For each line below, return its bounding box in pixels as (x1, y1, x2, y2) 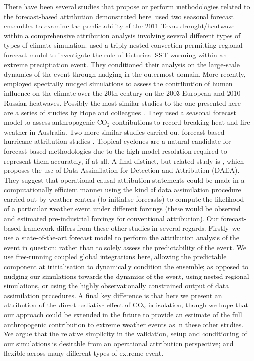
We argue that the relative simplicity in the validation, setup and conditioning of (4, 329, 247, 339)
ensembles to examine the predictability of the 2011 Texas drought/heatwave (4, 21, 235, 31)
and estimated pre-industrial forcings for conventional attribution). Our (4, 213, 219, 223)
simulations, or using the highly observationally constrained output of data (4, 280, 229, 291)
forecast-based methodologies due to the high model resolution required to (4, 145, 227, 156)
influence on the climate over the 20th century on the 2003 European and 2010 (4, 88, 241, 98)
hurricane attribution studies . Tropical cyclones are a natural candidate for (4, 136, 231, 146)
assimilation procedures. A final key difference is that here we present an (4, 290, 222, 300)
